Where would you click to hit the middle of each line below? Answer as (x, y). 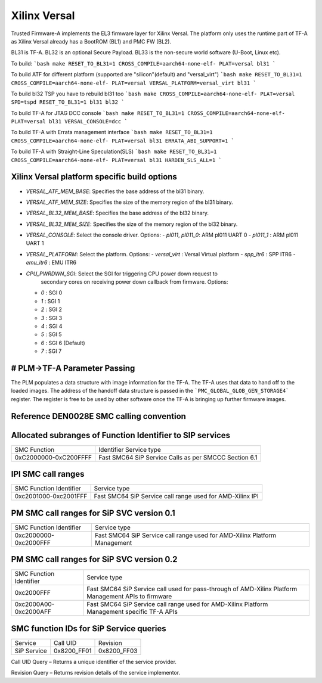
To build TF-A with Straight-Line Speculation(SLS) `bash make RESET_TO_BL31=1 (114, 151)
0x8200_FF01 (73, 651)
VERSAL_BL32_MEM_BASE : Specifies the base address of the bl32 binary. (117, 213)
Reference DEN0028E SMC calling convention (98, 416)
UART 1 (35, 243)
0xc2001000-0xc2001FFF (51, 496)
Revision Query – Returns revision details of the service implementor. (96, 673)
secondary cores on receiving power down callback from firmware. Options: (134, 282)
